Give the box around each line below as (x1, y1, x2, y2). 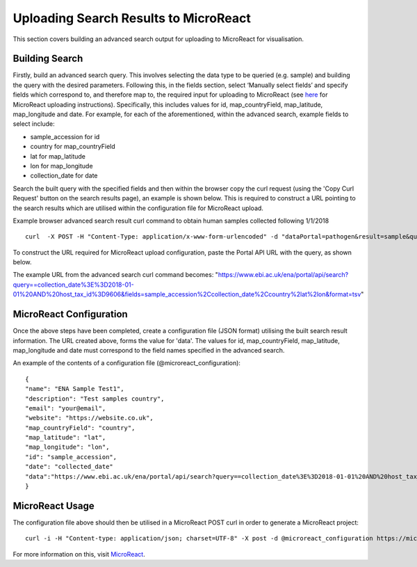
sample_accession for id (30, 132, 100, 141)
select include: (13, 120, 55, 128)
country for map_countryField (30, 143, 116, 151)
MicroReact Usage (13, 500, 95, 511)
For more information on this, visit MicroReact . (13, 550, 145, 558)
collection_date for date (30, 171, 98, 180)
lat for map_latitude (30, 152, 86, 160)
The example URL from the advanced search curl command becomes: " (13, 271, 219, 279)
